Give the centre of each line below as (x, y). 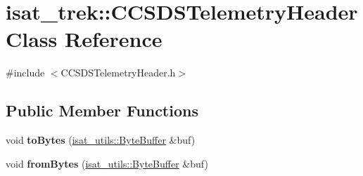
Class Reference (84, 39)
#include (25, 73)
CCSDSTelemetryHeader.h (118, 73)
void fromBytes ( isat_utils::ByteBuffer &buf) (107, 163)
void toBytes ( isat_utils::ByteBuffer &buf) (101, 140)
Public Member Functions (102, 110)
